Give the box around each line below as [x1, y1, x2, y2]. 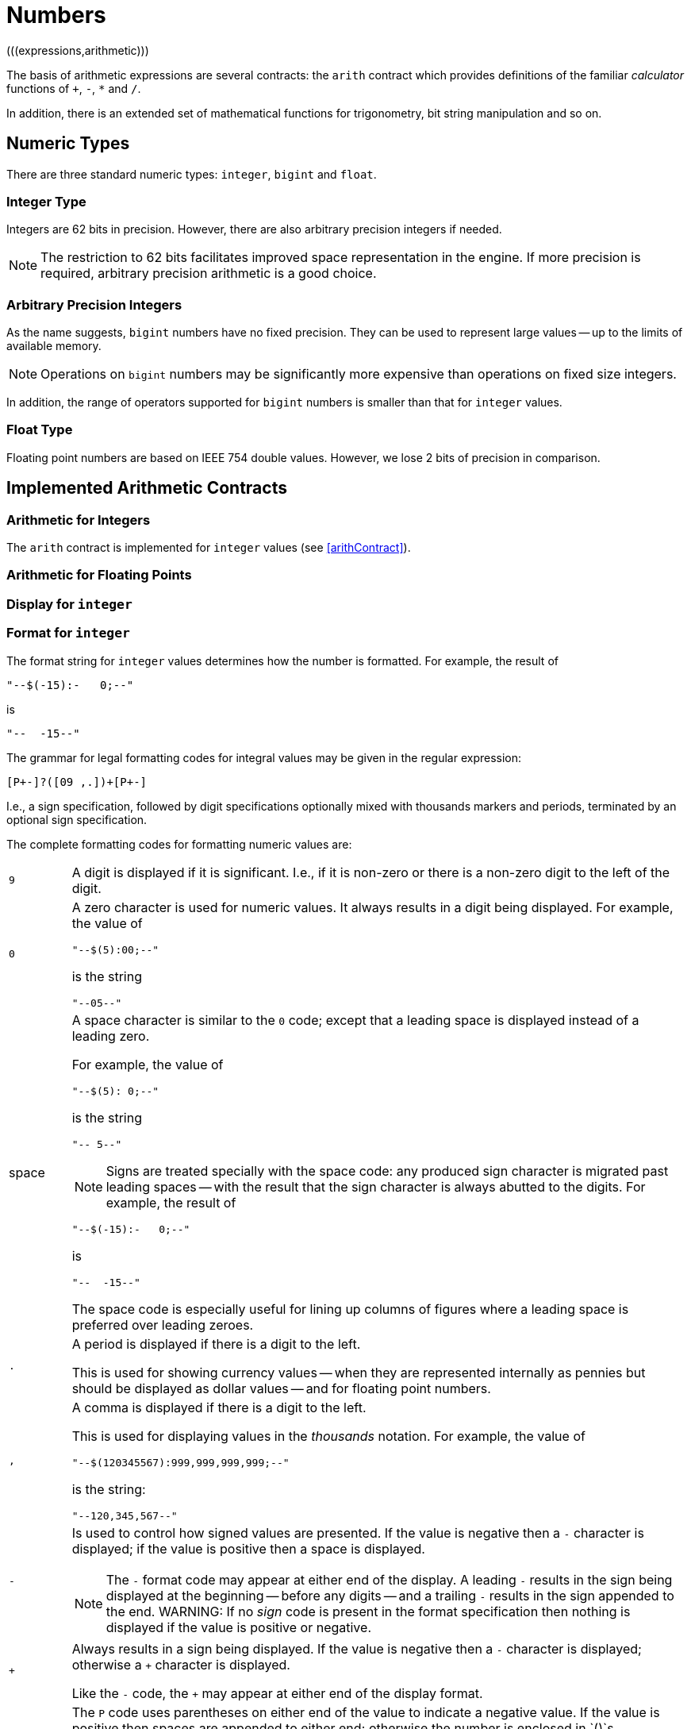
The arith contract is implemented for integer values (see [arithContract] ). [6, 541, 411, 555]
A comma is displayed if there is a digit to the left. [71, 1399, 367, 1415]
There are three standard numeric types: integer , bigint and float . [6, 167, 377, 181]
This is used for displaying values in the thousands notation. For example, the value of [71, 1427, 585, 1444]
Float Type [6, 422, 73, 438]
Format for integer [6, 625, 130, 641]
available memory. [6, 339, 102, 353]
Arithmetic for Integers [6, 511, 151, 528]
